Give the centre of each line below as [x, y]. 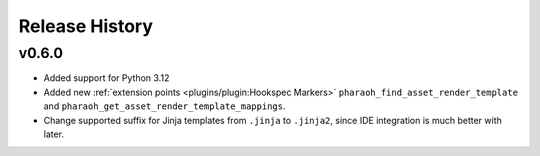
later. [54, 134]
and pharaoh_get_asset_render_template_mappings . [164, 106]
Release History [86, 26]
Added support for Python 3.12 [106, 78]
